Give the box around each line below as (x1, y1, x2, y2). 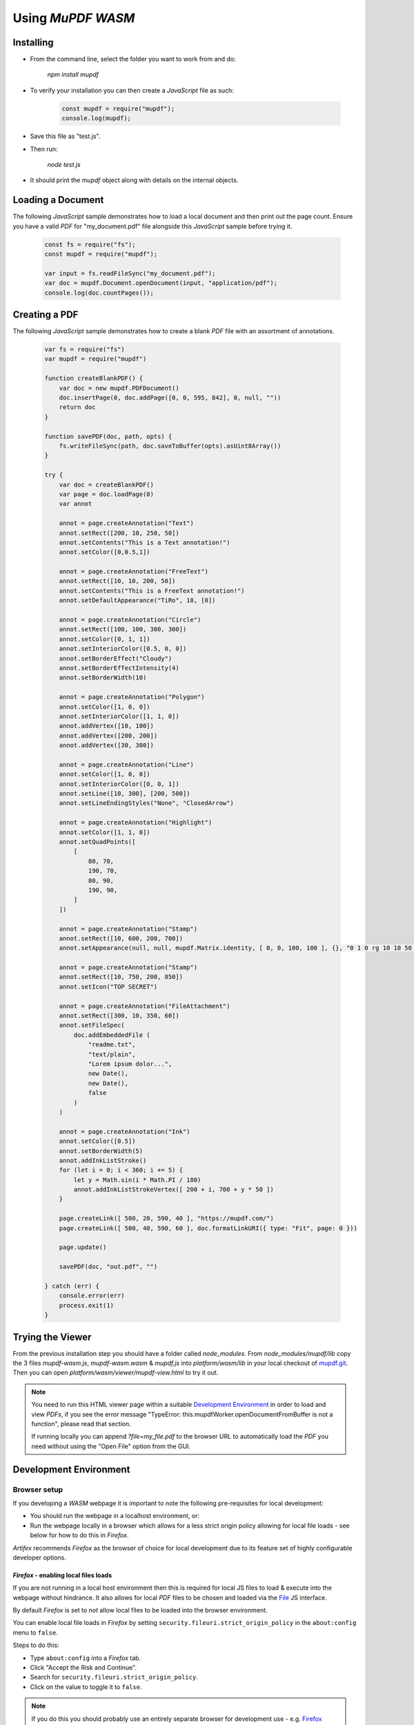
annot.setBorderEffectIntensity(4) (59, 664, 179, 672)
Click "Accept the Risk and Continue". (30, 1664, 137, 1672)
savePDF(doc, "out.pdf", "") (59, 1263, 158, 1271)
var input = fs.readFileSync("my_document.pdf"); (44, 269, 216, 277)
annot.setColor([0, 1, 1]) (59, 635, 151, 643)
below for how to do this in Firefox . (30, 1531, 129, 1539)
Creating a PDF (12, 309, 79, 321)
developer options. (12, 1553, 66, 1561)
